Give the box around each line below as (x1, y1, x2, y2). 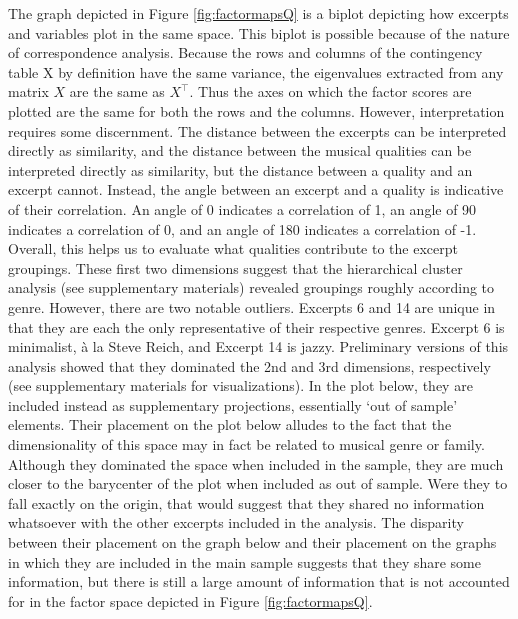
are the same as (69, 81, 165, 102)
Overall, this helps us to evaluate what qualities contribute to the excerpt (8, 238, 458, 259)
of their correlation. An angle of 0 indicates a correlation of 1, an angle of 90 (8, 198, 477, 219)
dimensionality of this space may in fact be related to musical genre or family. (8, 434, 485, 455)
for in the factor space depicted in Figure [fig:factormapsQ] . (8, 590, 373, 611)
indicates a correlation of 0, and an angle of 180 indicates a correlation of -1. (8, 218, 477, 239)
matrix (8, 81, 49, 102)
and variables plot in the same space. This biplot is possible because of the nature (8, 22, 510, 43)
